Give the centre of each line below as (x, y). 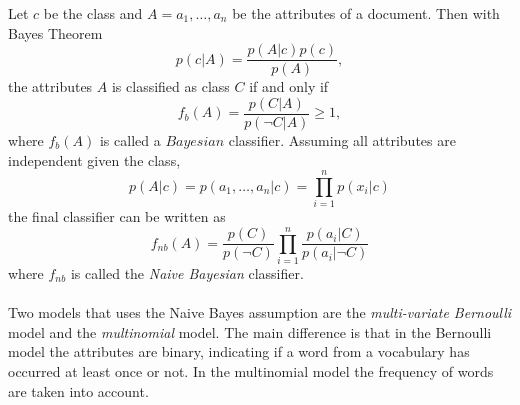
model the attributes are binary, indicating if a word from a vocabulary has (239, 351)
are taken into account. (78, 390)
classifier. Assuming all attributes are (342, 139)
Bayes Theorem (55, 32)
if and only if (289, 86)
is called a (130, 139)
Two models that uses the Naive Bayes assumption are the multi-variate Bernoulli (260, 312)
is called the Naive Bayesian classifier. (187, 272)
